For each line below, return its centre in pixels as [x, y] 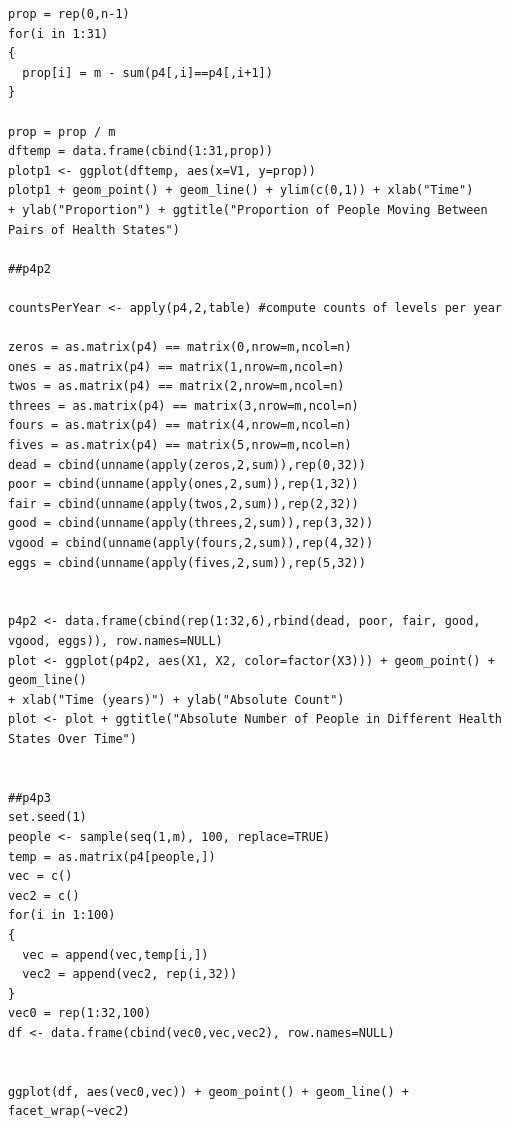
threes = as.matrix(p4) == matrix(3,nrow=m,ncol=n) [183, 405]
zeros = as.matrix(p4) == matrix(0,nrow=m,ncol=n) [180, 347]
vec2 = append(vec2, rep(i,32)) [130, 974]
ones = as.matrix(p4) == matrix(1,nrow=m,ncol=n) [176, 366]
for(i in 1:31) [58, 33]
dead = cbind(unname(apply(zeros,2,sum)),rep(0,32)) [187, 464]
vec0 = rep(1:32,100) [80, 1013]
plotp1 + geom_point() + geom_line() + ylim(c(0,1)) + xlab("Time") [241, 190]
